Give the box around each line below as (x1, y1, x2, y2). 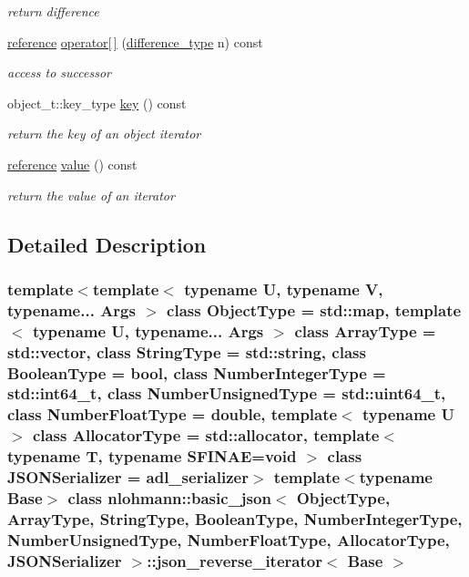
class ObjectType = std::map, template (167, 298, 462, 321)
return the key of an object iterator (7, 124, 201, 143)
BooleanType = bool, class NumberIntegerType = (7, 361, 386, 384)
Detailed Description (7, 230, 207, 258)
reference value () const (7, 154, 138, 173)
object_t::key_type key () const (7, 93, 187, 112)
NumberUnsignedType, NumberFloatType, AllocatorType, (7, 528, 450, 551)
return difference (7, 2, 99, 20)
